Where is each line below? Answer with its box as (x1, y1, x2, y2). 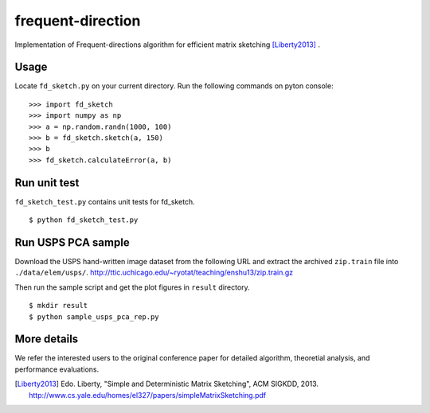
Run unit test (14, 176, 80, 189)
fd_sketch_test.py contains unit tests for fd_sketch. (14, 197, 195, 206)
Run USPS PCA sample (14, 236, 131, 249)
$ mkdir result (29, 301, 88, 310)
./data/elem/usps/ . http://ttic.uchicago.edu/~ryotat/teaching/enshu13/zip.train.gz (14, 267, 294, 278)
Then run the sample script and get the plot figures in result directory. (14, 282, 250, 292)
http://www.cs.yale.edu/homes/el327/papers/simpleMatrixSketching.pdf (29, 390, 267, 399)
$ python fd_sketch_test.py (29, 216, 139, 224)
